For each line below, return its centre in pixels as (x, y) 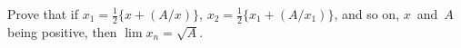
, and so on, (367, 14)
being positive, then (62, 31)
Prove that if (43, 14)
